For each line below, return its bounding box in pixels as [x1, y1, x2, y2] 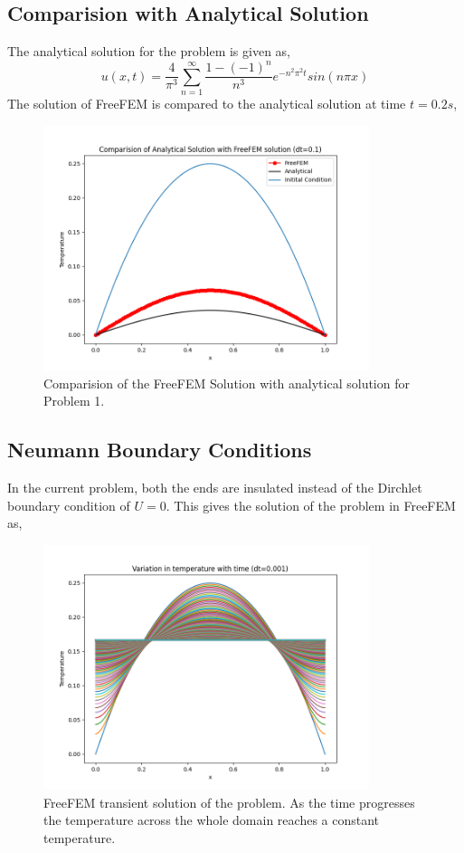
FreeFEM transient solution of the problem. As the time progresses [43, 792, 415, 811]
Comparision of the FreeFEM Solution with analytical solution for [43, 373, 410, 392]
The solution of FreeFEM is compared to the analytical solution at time [7, 94, 406, 113]
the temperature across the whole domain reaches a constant [43, 810, 380, 829]
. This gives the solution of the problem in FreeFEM [166, 495, 456, 514]
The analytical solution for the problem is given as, [7, 42, 290, 61]
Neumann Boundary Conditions [7, 436, 312, 464]
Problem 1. [43, 391, 105, 410]
